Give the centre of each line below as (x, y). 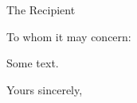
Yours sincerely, (45, 89)
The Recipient (41, 10)
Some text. (33, 63)
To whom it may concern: (69, 36)
